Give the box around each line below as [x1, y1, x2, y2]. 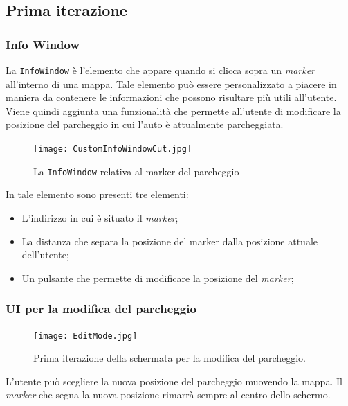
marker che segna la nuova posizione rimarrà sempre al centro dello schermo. [6, 387, 331, 402]
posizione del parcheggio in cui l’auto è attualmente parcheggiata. [6, 117, 284, 132]
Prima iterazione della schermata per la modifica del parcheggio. [33, 351, 306, 365]
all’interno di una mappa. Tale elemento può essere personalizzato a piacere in [6, 76, 337, 91]
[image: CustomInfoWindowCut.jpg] [33, 144, 192, 155]
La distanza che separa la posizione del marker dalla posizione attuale [21, 233, 318, 248]
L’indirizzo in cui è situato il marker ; [21, 210, 178, 224]
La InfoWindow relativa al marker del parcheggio [33, 164, 239, 178]
